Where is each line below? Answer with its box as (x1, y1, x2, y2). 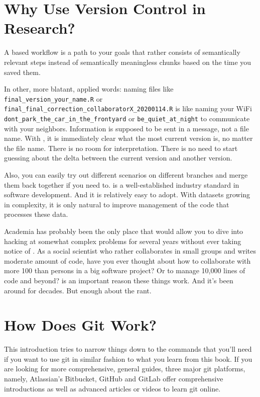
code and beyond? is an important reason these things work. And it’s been (4, 275, 233, 285)
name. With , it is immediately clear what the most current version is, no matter (4, 133, 253, 143)
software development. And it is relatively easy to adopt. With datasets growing (4, 189, 250, 200)
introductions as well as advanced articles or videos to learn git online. (4, 383, 221, 393)
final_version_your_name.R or (4, 93, 103, 104)
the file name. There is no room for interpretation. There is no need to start (4, 142, 238, 153)
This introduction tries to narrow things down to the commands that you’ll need (4, 344, 252, 354)
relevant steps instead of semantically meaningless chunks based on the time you (4, 56, 251, 67)
